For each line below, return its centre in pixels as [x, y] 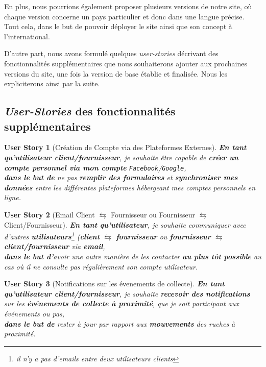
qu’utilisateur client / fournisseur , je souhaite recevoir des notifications [127, 293]
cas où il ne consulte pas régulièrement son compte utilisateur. [101, 266]
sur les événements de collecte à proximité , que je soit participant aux [122, 303]
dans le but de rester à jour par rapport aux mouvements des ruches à [120, 323]
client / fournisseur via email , [55, 246]
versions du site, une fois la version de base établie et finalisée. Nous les [116, 73]
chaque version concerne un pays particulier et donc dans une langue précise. [124, 16]
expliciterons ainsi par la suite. [52, 83]
